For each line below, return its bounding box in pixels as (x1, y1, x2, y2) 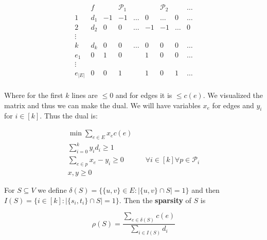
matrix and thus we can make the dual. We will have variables (4, 99, 201, 110)
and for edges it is (115, 90, 172, 101)
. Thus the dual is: (40, 110, 98, 121)
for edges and (212, 99, 254, 110)
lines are (72, 90, 98, 101)
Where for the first (4, 90, 63, 101)
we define (38, 185, 67, 195)
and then (191, 185, 220, 195)
